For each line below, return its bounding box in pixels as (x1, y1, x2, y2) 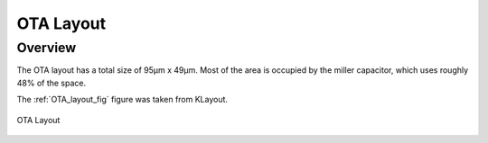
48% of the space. (16, 77, 87, 88)
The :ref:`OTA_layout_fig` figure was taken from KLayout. (16, 94, 229, 105)
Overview (16, 40, 77, 56)
